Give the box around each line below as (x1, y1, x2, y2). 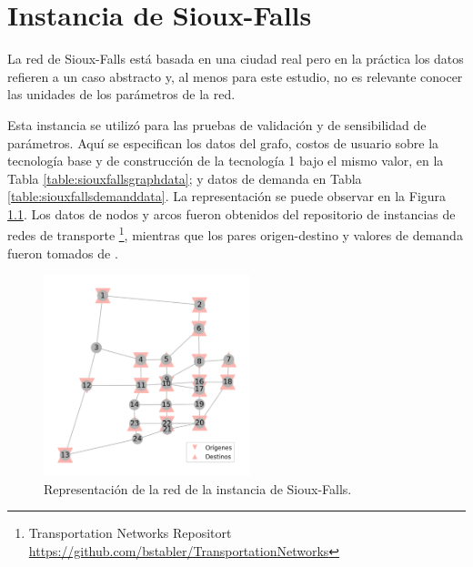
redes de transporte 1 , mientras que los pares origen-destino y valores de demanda (7, 223, 463, 245)
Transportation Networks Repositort (28, 523, 232, 542)
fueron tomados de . (7, 243, 118, 262)
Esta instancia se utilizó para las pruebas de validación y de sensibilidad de (7, 115, 427, 134)
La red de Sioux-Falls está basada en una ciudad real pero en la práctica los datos (7, 49, 464, 68)
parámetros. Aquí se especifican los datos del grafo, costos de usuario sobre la (7, 133, 439, 152)
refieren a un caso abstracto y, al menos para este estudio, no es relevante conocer (7, 66, 463, 86)
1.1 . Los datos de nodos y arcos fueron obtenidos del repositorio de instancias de (7, 204, 456, 223)
